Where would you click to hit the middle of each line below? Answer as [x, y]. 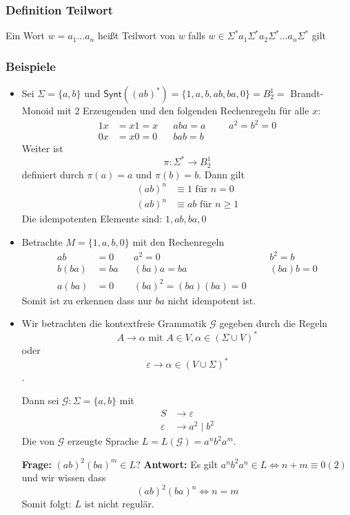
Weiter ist [42, 148]
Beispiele [31, 66]
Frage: [37, 464]
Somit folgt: [47, 504]
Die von [38, 441]
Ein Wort [25, 35]
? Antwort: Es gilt [177, 464]
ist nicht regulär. [119, 504]
